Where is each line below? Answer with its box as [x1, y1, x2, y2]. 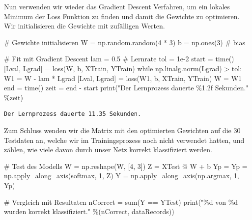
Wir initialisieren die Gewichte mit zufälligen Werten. [4, 21, 165, 31]
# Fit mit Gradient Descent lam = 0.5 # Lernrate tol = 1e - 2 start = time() [4, 54, 234, 64]
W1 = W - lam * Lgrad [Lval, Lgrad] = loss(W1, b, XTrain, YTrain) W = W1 [4, 73, 242, 83]
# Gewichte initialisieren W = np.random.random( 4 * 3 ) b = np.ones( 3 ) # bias [4, 37, 245, 47]
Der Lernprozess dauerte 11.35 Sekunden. [4, 110, 141, 118]
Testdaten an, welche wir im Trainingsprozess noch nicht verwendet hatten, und [4, 135, 245, 145]
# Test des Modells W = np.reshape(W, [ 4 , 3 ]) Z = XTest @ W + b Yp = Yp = [4, 161, 248, 171]
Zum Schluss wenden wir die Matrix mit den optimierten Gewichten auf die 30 [4, 125, 241, 135]
